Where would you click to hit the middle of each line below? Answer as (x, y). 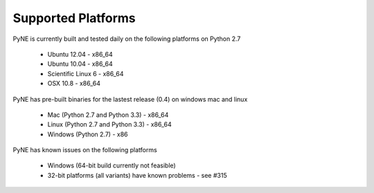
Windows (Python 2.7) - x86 (88, 134)
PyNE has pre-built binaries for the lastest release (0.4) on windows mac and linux (130, 99)
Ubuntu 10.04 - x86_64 (80, 64)
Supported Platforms (74, 18)
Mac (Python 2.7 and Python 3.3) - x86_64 (108, 115)
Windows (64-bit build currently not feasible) (112, 165)
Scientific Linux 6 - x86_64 (86, 73)
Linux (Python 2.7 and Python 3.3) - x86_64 (110, 125)
